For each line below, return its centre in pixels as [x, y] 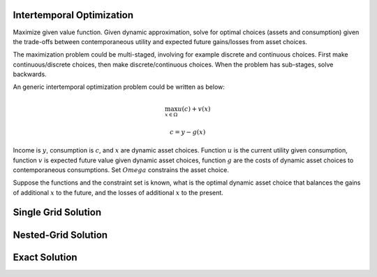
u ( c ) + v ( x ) [194, 109]
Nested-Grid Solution [60, 235]
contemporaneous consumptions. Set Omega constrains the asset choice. [121, 170]
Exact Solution [45, 257]
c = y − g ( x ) [188, 132]
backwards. [30, 74]
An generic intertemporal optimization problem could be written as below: [119, 87]
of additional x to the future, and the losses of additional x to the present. [118, 192]
